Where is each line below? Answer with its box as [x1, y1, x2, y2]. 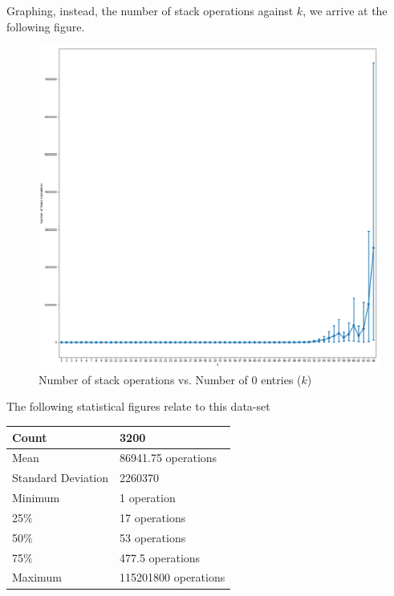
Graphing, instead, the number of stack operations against [6, 2, 294, 18]
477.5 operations [120, 549, 201, 566]
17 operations [120, 509, 186, 525]
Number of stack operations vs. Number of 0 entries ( [39, 371, 302, 387]
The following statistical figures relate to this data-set [6, 398, 270, 415]
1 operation [120, 489, 176, 506]
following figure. [6, 18, 85, 34]
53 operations [120, 529, 186, 545]
